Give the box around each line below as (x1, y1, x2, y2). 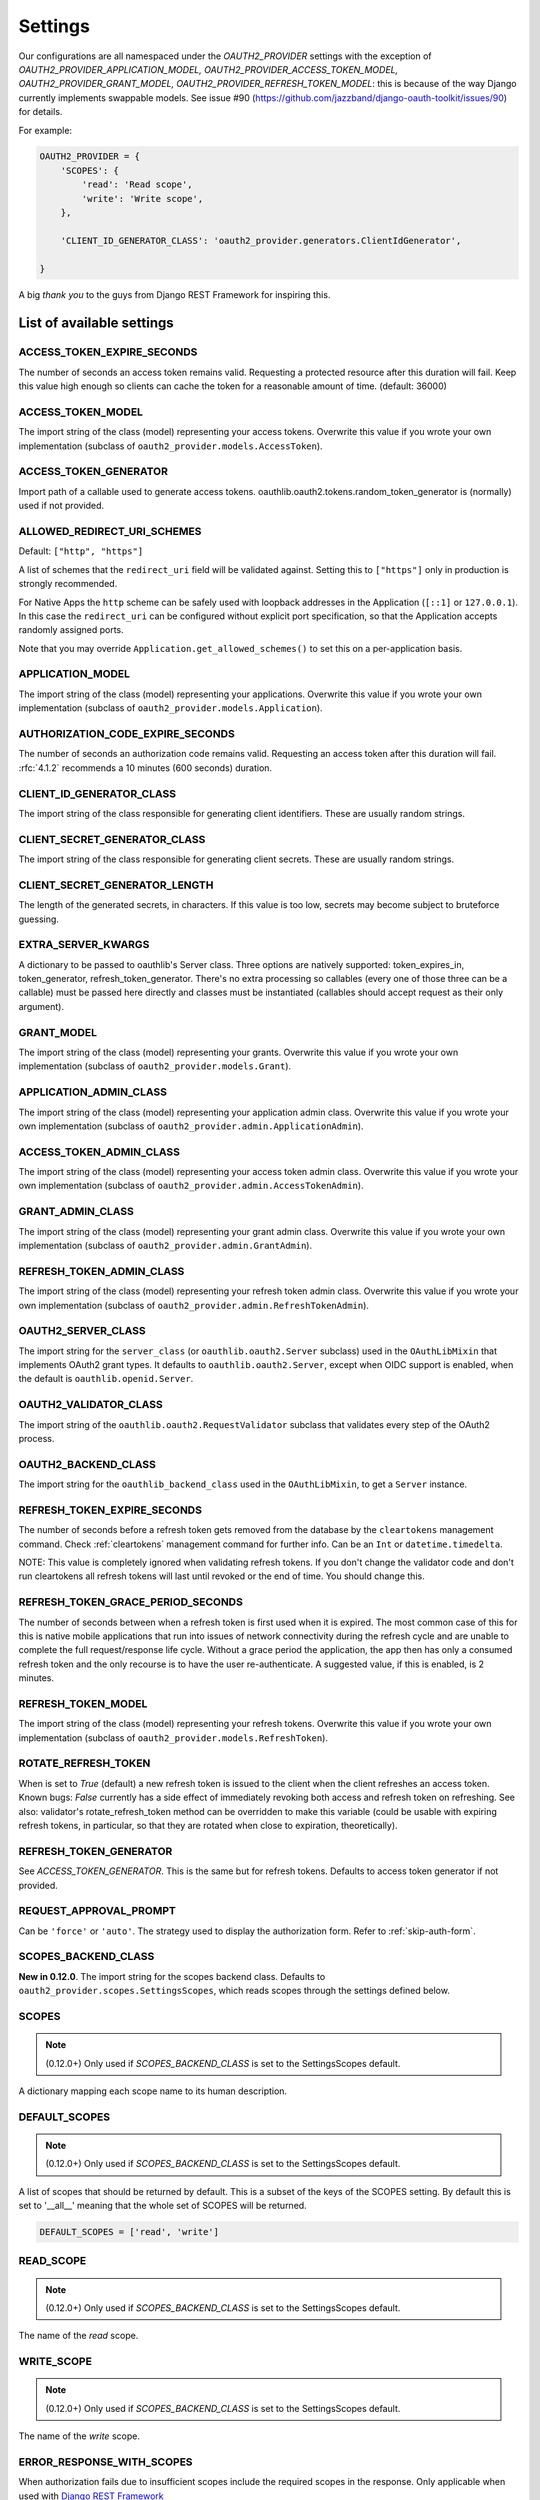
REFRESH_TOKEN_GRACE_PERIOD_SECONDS (18, 1595, 244, 1609)
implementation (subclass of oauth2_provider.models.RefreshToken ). (18, 1731, 329, 1744)
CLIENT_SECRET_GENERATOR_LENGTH (18, 878, 214, 892)
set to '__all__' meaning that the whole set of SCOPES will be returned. (18, 2200, 307, 2212)
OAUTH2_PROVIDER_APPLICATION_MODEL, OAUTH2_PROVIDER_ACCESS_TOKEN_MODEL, (18, 63, 399, 75)
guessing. (18, 913, 60, 925)
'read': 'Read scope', (81, 179, 194, 190)
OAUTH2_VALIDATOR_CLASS (18, 1398, 164, 1412)
